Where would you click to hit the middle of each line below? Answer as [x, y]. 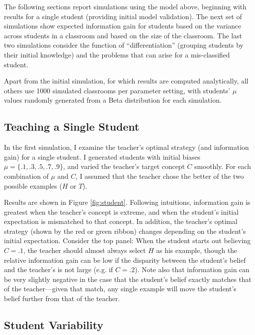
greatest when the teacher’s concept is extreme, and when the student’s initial [121, 211]
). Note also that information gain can [192, 269]
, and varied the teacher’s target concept [124, 166]
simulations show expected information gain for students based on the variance [123, 26]
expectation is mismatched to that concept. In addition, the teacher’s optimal [121, 221]
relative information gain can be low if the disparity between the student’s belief [125, 260]
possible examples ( [33, 185]
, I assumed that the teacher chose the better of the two [160, 176]
